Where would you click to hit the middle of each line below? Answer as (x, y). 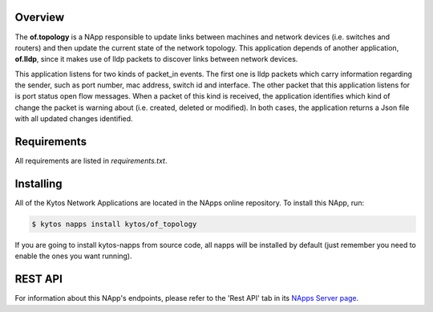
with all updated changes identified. (74, 119)
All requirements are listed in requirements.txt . (91, 161)
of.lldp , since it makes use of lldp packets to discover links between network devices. (156, 59)
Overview (40, 17)
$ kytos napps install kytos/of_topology (114, 224)
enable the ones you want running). (73, 256)
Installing (39, 183)
